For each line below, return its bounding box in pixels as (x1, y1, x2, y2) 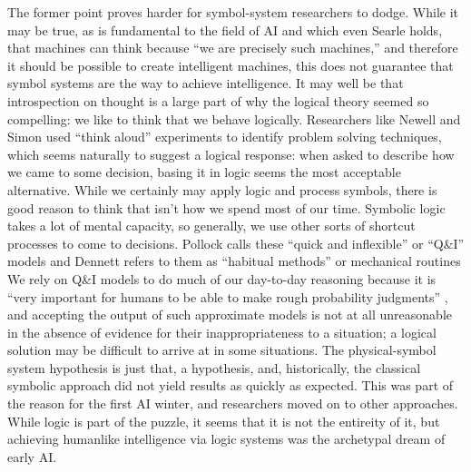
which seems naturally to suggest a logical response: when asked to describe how (7, 144, 455, 163)
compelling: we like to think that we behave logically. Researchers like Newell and (7, 109, 461, 128)
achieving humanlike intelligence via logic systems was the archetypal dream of (7, 429, 446, 448)
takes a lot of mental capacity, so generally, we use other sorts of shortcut (7, 216, 416, 235)
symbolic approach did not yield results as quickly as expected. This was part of (7, 376, 454, 395)
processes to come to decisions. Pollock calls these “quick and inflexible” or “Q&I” (7, 233, 465, 252)
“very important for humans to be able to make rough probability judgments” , (7, 287, 448, 306)
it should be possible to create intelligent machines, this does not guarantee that (7, 55, 454, 74)
